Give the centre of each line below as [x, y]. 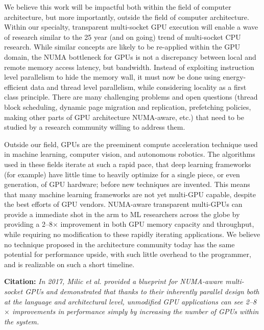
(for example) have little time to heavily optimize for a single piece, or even [122, 174]
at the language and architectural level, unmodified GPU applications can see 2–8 [130, 301]
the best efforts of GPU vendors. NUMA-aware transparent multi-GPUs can [123, 204]
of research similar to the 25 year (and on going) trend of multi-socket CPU [123, 37]
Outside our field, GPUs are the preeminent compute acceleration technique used [131, 144]
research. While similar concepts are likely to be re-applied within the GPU [122, 47]
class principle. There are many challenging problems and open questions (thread [131, 97]
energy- [234, 77]
